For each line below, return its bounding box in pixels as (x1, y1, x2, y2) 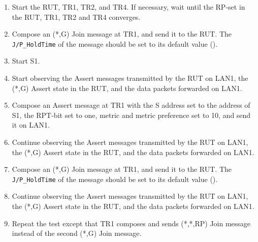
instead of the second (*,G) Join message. (12, 228, 142, 238)
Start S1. (12, 55, 40, 66)
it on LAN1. (12, 119, 50, 130)
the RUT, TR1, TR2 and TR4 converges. (12, 11, 141, 22)
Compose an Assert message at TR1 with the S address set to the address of (12, 100, 250, 110)
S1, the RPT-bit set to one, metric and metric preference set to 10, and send (12, 109, 251, 120)
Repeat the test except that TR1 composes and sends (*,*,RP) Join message (12, 218, 251, 228)
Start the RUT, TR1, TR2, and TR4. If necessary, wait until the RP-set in (12, 2, 245, 12)
